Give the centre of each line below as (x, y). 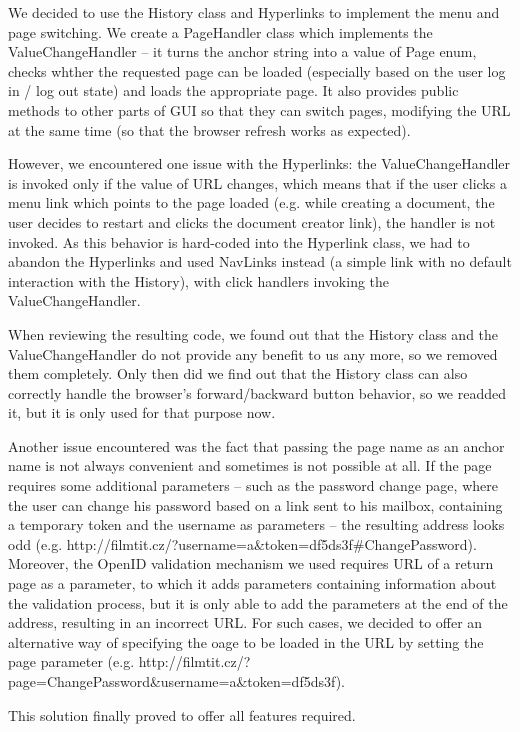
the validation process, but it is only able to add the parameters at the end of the (258, 602)
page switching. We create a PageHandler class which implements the (220, 31)
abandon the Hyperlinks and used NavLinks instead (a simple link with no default (260, 261)
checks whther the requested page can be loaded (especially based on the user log (257, 70)
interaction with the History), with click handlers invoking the (199, 280)
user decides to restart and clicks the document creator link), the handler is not (252, 221)
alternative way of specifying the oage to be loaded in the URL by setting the (246, 641)
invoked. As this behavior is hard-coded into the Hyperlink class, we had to (239, 241)
